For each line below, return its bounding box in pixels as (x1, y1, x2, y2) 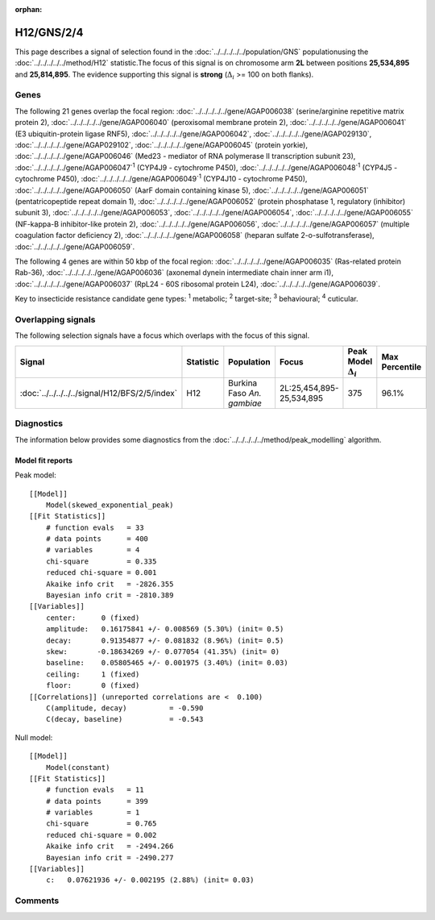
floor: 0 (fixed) (45, 681, 140, 690)
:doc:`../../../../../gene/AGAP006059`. (14, 242, 135, 252)
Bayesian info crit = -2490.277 (45, 853, 174, 862)
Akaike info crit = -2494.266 (45, 842, 174, 851)
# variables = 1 (45, 808, 140, 818)
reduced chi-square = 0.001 (45, 568, 157, 577)
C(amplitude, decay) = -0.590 (45, 703, 204, 713)
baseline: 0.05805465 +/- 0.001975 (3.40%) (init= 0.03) (45, 658, 289, 668)
